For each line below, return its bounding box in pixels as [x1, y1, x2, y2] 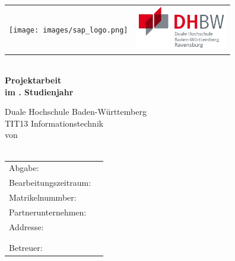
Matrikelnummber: [9, 191, 77, 204]
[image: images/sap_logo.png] [9, 25, 128, 34]
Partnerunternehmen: [9, 205, 87, 218]
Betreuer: [9, 241, 43, 254]
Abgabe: [9, 162, 39, 174]
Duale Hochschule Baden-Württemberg [5, 105, 147, 118]
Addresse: [9, 220, 44, 233]
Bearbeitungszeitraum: [9, 176, 91, 189]
